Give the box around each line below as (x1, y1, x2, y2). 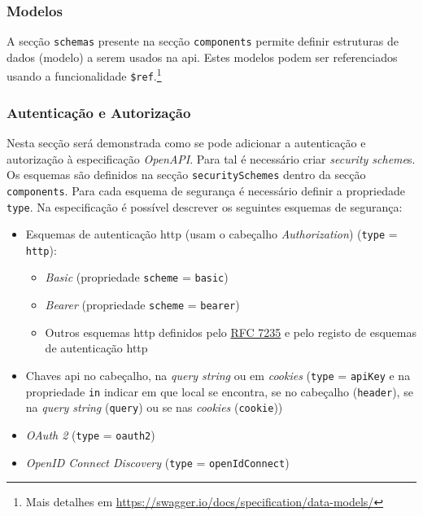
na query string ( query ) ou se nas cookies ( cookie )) (25, 399, 283, 416)
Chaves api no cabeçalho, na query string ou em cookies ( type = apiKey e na (25, 366, 411, 383)
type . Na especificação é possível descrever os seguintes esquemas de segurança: (7, 198, 403, 215)
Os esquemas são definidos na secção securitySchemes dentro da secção (7, 166, 366, 183)
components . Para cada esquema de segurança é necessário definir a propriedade (7, 181, 405, 199)
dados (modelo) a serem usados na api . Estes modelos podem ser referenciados (7, 48, 398, 65)
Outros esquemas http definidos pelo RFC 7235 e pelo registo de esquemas (45, 323, 416, 340)
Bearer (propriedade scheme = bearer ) (45, 296, 240, 313)
